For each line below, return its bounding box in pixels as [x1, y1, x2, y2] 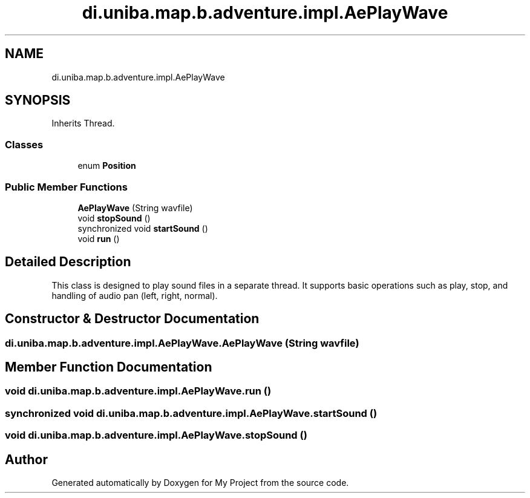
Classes [5, 138, 44, 151]
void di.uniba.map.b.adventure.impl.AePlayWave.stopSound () [5, 429, 307, 442]
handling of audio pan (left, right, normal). [51, 290, 218, 301]
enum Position [77, 160, 136, 171]
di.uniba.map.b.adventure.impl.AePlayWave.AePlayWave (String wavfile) [5, 336, 359, 349]
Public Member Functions [5, 180, 128, 193]
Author [5, 451, 48, 467]
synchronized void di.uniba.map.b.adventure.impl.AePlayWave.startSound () [5, 407, 378, 419]
